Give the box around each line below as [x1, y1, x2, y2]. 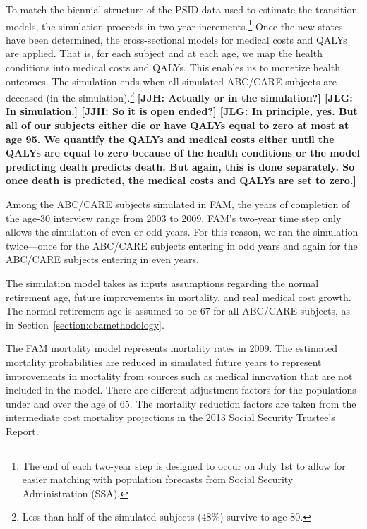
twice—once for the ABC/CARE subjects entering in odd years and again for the [6, 238, 358, 253]
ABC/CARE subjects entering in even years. [6, 252, 199, 267]
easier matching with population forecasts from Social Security [22, 472, 294, 487]
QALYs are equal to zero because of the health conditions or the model [6, 145, 361, 160]
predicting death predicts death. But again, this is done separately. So [6, 159, 355, 174]
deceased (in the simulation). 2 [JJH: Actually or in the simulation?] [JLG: [6, 88, 353, 104]
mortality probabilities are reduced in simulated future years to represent [6, 354, 322, 369]
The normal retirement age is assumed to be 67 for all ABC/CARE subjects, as [6, 303, 351, 318]
